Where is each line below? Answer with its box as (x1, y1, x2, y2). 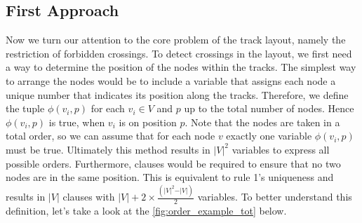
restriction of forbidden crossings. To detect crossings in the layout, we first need (6, 46, 352, 60)
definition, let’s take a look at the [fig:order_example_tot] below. (6, 203, 287, 217)
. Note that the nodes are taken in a (185, 114, 340, 129)
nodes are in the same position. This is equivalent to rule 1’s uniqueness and (6, 170, 334, 184)
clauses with (62, 189, 115, 204)
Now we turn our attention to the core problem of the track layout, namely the (6, 32, 346, 47)
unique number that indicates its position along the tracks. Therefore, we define (6, 87, 349, 102)
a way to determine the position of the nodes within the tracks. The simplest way (6, 60, 356, 74)
